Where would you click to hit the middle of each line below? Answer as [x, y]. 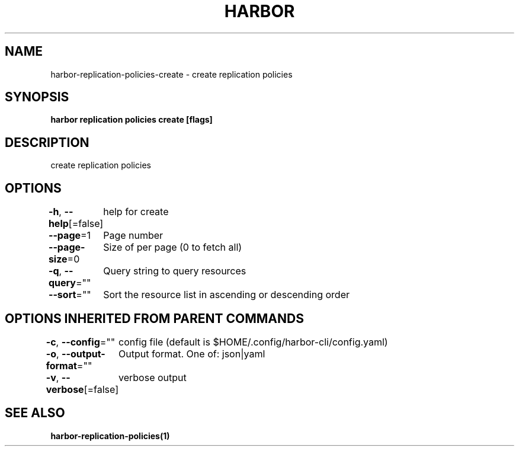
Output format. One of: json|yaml [192, 354]
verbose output [153, 377]
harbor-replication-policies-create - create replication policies [172, 74]
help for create [136, 212]
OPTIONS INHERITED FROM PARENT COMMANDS [154, 318]
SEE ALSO [35, 413]
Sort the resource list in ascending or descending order [226, 295]
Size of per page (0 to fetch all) [173, 247]
